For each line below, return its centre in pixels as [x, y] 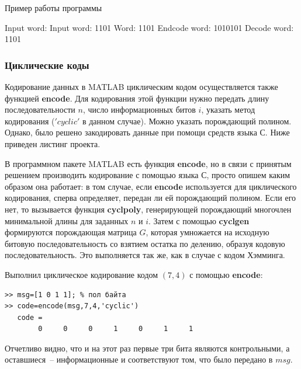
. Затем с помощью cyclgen [199, 220]
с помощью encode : [226, 274]
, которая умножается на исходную [207, 232]
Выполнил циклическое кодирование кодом [82, 274]
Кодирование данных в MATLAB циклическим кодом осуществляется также [141, 86]
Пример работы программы [53, 8]
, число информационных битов [139, 109]
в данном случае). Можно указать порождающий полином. [187, 121]
